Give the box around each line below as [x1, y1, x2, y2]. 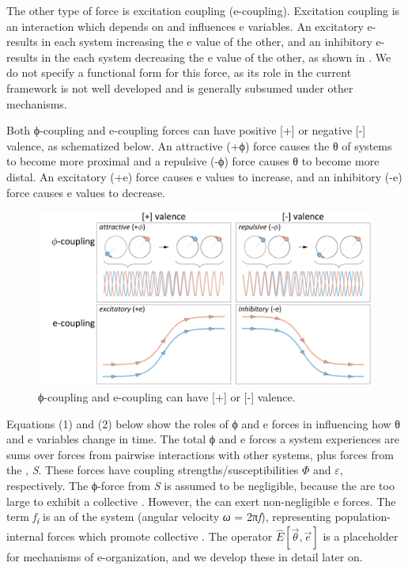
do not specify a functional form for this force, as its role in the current [6, 64, 352, 81]
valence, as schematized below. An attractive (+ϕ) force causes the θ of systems [6, 137, 392, 154]
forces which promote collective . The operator [47, 528, 273, 545]
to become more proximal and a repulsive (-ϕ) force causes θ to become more [6, 153, 380, 169]
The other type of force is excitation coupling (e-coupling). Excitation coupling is [6, 2, 400, 18]
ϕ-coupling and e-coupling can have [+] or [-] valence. [38, 389, 296, 405]
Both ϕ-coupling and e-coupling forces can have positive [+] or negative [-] [6, 122, 366, 139]
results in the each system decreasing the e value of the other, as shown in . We [6, 48, 391, 65]
